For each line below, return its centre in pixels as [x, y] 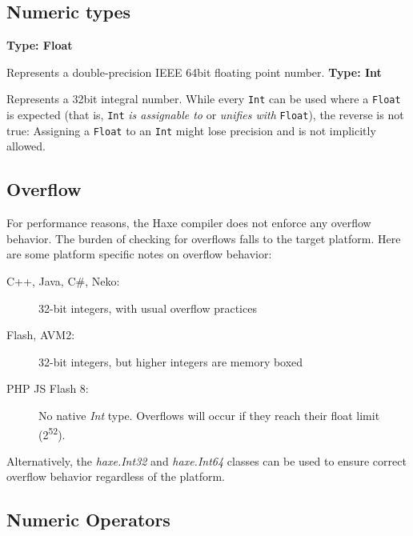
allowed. [26, 146]
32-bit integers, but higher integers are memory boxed [171, 361]
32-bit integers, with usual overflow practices [148, 308]
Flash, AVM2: [41, 335]
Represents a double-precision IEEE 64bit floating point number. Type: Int [194, 72]
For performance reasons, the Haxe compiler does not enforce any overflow [189, 223]
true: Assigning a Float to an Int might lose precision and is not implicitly [191, 130]
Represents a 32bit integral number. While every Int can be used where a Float [204, 99]
